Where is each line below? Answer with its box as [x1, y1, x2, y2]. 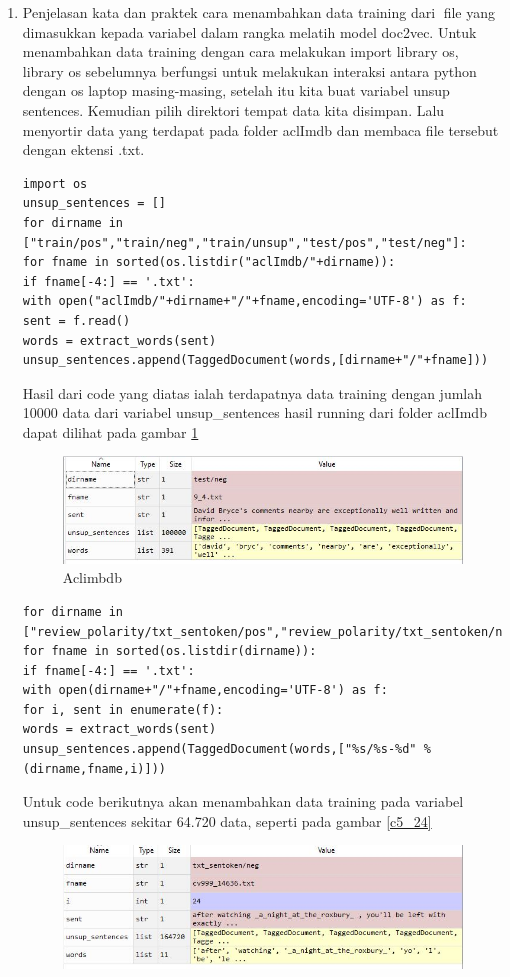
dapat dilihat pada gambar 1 [22, 421, 199, 442]
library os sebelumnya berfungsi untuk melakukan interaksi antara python [22, 60, 477, 81]
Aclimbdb [62, 567, 122, 588]
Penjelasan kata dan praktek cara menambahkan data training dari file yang [22, 2, 496, 22]
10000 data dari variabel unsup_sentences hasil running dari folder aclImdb [22, 402, 487, 423]
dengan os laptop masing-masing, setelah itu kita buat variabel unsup [22, 80, 450, 101]
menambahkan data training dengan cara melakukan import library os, [22, 41, 459, 62]
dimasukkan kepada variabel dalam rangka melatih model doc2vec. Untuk [22, 21, 477, 42]
